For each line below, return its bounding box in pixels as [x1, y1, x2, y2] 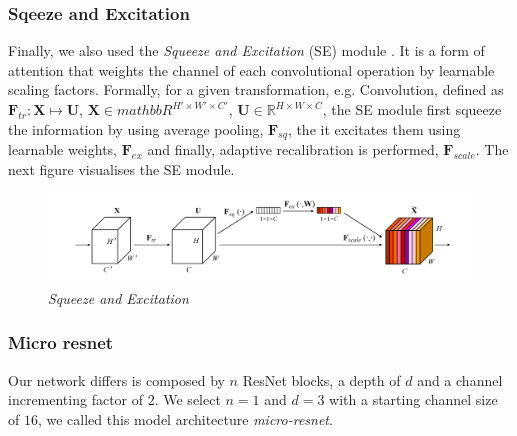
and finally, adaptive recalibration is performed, [147, 139, 439, 160]
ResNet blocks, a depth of [242, 369, 401, 390]
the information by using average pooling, [8, 118, 264, 139]
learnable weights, [8, 139, 118, 160]
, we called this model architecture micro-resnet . [37, 408, 333, 429]
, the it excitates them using [287, 118, 461, 139]
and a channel [417, 369, 503, 390]
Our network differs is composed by [8, 369, 225, 390]
